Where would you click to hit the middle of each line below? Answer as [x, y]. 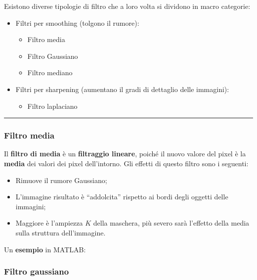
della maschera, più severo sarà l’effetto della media [171, 223]
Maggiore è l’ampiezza [49, 223]
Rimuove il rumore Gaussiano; [61, 180]
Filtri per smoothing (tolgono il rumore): [77, 23]
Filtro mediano [50, 72]
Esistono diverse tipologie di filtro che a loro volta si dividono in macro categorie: [127, 6]
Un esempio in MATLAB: [45, 249]
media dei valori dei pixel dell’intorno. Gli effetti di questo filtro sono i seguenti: [126, 163]
